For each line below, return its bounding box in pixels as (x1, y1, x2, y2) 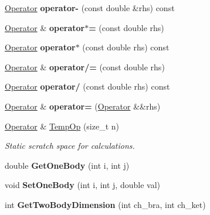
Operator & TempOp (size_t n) (5, 120, 120, 132)
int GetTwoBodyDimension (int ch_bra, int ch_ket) (5, 198, 206, 210)
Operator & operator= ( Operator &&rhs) (5, 100, 161, 112)
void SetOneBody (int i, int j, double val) (5, 179, 160, 191)
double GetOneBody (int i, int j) (5, 159, 130, 171)
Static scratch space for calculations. (5, 139, 135, 152)
